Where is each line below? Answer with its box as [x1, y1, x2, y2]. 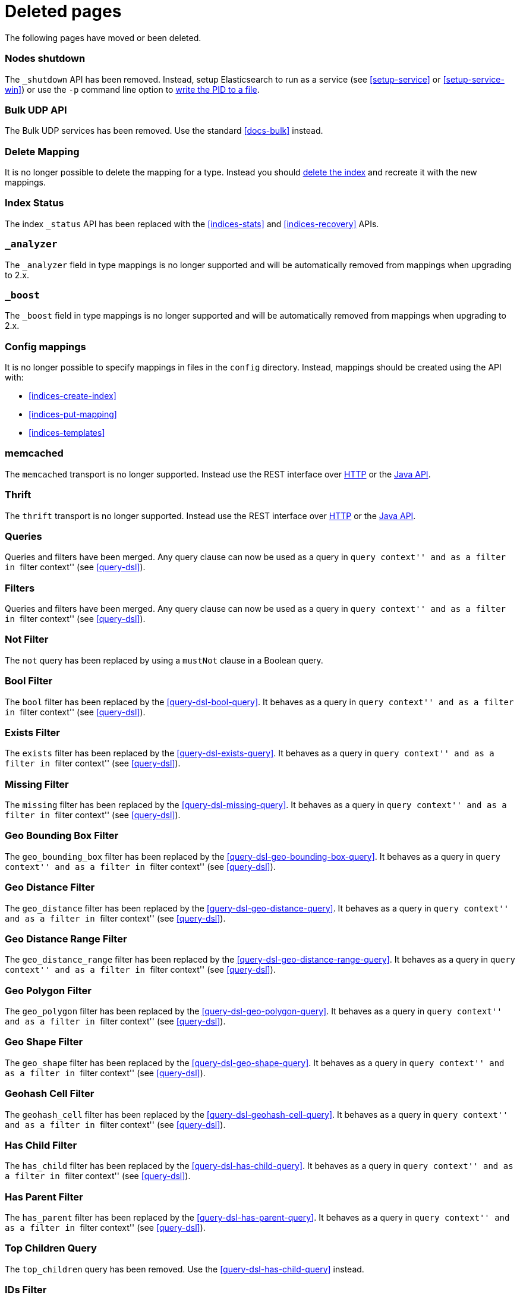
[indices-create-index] [29, 391, 116, 401]
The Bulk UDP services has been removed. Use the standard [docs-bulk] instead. [5, 125, 323, 136]
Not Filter [5, 633, 49, 646]
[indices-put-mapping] [29, 409, 117, 419]
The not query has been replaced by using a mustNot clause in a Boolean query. [5, 655, 323, 665]
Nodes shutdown [5, 52, 86, 65]
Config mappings [5, 340, 86, 353]
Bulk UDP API [5, 103, 67, 116]
